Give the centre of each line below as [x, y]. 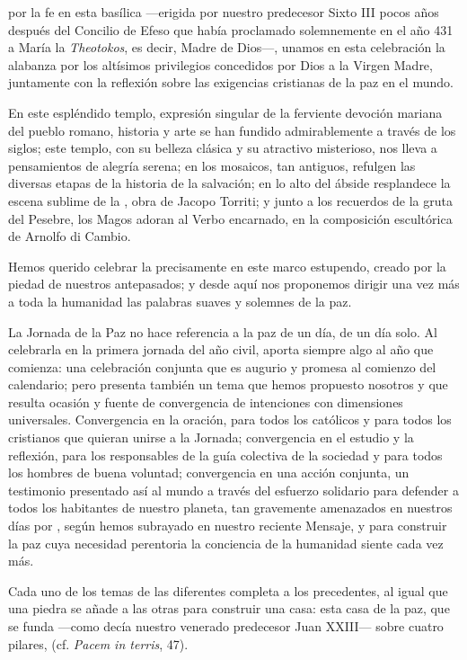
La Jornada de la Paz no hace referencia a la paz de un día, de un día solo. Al [223, 331]
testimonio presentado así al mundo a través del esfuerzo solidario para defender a [233, 490]
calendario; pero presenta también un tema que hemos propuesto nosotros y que [228, 384]
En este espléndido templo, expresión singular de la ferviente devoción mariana [225, 112]
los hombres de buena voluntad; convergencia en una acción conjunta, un [209, 473]
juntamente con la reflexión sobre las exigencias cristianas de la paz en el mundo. [231, 82]
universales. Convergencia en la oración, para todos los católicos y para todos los [230, 419]
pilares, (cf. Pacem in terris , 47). [98, 643]
